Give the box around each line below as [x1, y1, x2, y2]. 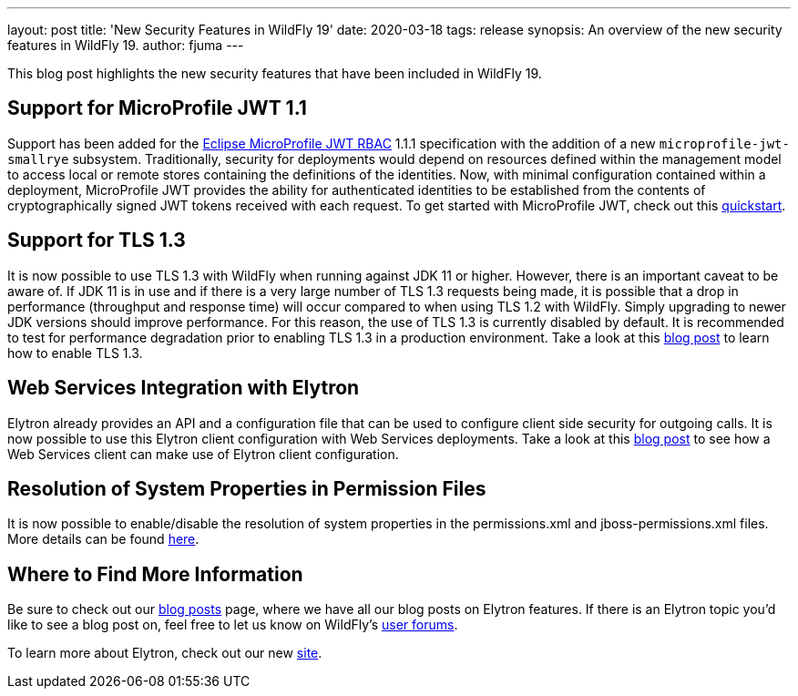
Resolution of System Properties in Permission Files [7, 476, 486, 500]
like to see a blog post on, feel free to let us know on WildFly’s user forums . [7, 617, 458, 633]
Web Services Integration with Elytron [7, 376, 360, 400]
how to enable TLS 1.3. [7, 344, 143, 361]
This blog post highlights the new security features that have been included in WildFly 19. [7, 66, 542, 81]
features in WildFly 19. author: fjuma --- [7, 37, 244, 53]
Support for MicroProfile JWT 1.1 [7, 97, 307, 120]
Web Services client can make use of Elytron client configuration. [7, 445, 399, 462]
